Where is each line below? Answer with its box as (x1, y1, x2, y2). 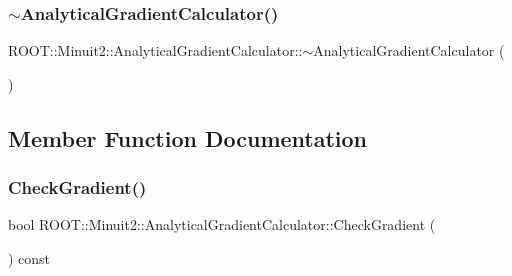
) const (8, 248, 51, 268)
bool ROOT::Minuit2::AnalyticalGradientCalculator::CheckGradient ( (8, 214, 436, 235)
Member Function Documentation (8, 122, 368, 153)
